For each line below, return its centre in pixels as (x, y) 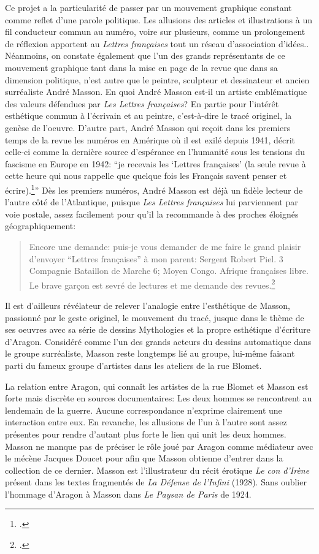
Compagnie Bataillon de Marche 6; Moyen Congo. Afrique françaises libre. (169, 271)
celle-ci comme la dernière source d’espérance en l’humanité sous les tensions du (155, 152)
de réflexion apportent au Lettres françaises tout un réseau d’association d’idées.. (157, 43)
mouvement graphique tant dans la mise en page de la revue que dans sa (141, 67)
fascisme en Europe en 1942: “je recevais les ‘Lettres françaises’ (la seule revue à (156, 163)
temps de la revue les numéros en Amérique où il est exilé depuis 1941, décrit (150, 139)
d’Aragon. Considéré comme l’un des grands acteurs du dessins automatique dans (158, 341)
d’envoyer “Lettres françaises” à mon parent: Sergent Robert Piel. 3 (156, 258)
